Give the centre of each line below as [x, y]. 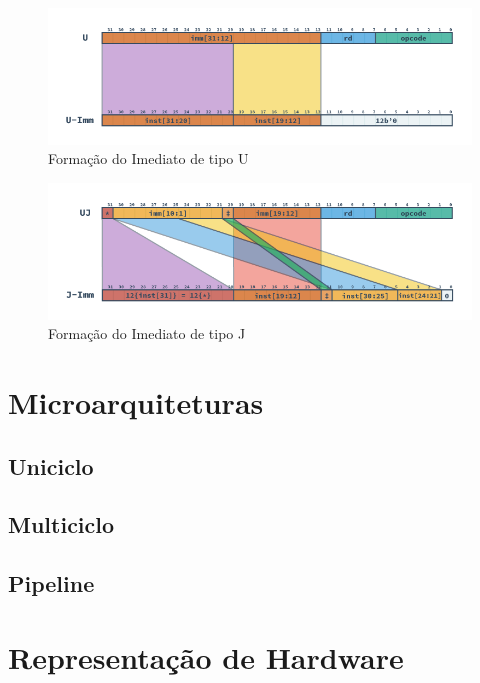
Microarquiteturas [136, 402]
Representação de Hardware [206, 656]
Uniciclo [51, 465]
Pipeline [51, 583]
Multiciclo [61, 524]
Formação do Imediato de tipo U [148, 158]
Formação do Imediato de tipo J [147, 333]
